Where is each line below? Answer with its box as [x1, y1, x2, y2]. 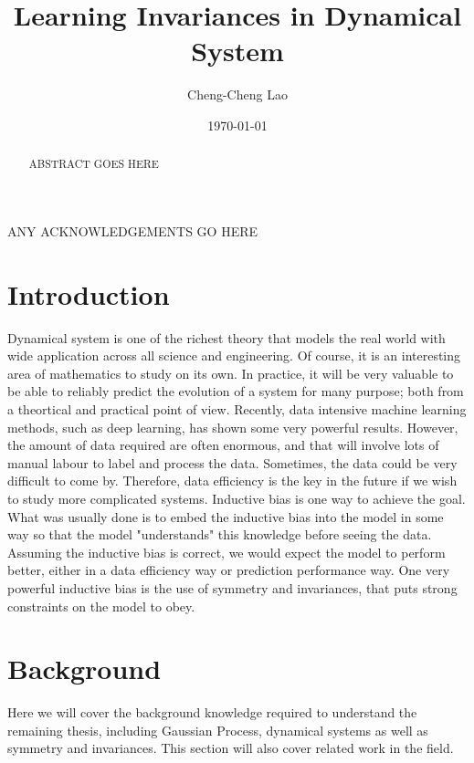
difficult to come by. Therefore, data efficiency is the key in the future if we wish [7, 471, 458, 490]
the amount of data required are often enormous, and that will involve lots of [7, 435, 439, 455]
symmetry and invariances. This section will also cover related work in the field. [7, 738, 454, 758]
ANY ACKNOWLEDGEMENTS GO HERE [7, 221, 258, 240]
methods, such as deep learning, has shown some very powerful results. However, [7, 417, 458, 436]
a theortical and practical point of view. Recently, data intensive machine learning [7, 400, 467, 419]
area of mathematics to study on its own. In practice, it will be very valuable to [7, 363, 454, 382]
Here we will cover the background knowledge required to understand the [7, 703, 417, 722]
